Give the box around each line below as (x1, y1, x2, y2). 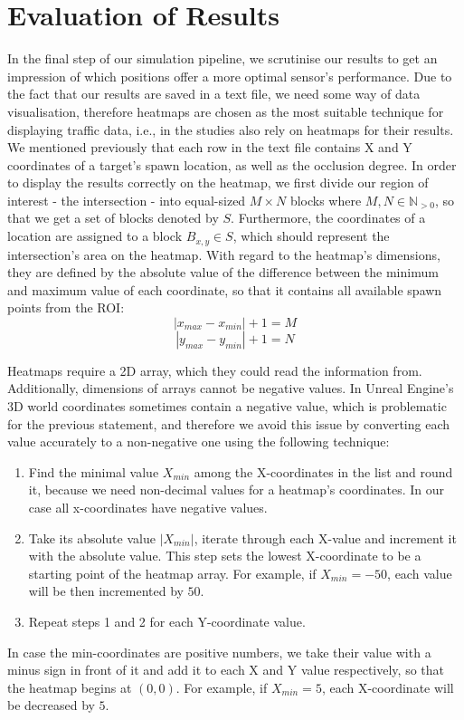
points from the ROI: (7, 298, 125, 317)
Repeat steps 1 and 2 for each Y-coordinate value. (28, 612, 306, 631)
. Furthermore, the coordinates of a (231, 208, 426, 227)
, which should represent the (232, 226, 390, 245)
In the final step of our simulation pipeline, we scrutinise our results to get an (7, 49, 438, 68)
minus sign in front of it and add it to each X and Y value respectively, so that (7, 660, 444, 679)
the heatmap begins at (7, 677, 132, 696)
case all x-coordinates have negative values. (28, 498, 268, 517)
